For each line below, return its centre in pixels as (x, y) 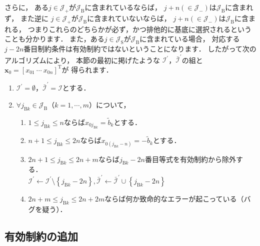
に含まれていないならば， (129, 18)
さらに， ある (26, 7)
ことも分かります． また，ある (54, 39)
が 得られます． (87, 69)
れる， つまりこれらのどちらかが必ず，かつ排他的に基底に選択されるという (128, 29)
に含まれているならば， (123, 7)
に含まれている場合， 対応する (190, 39)
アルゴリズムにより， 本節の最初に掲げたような (82, 60)
